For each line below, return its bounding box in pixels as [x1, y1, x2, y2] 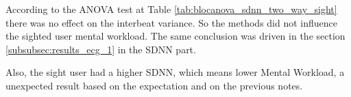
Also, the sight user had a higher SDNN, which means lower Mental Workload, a [5, 65, 345, 79]
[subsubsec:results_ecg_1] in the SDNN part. [5, 42, 196, 56]
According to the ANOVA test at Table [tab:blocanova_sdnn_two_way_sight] [5, 2, 337, 16]
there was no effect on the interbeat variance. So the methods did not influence [5, 15, 338, 29]
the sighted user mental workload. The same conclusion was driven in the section [5, 29, 346, 43]
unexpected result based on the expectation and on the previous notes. [5, 78, 303, 92]
